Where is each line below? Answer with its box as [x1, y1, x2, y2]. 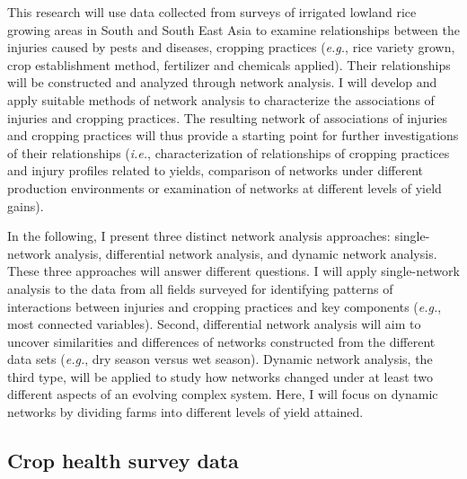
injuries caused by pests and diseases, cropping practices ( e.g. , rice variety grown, [7, 38, 455, 57]
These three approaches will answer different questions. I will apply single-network [7, 262, 460, 280]
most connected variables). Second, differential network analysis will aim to [7, 315, 421, 333]
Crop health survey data [7, 447, 239, 475]
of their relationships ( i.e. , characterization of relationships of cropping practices [7, 143, 450, 162]
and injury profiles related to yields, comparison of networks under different [7, 161, 424, 180]
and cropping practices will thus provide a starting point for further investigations [7, 126, 459, 145]
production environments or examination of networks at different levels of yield [7, 178, 442, 197]
